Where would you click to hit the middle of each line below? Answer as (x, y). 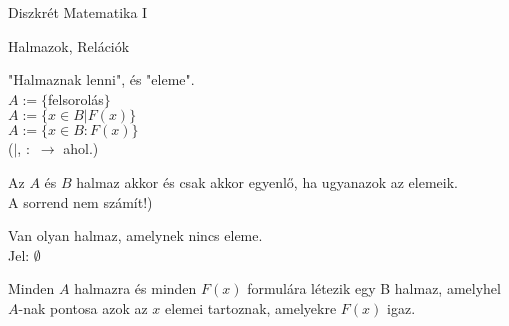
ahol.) (81, 148)
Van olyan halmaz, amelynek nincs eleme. (135, 235)
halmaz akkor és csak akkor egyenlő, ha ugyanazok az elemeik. (267, 181)
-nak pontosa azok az (83, 307)
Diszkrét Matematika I (78, 12)
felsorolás (76, 98)
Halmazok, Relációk (69, 45)
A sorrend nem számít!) (80, 201)
